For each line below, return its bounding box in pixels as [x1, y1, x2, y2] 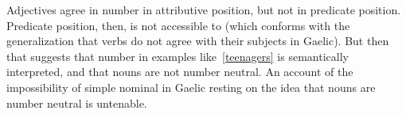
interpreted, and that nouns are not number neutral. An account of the [6, 63, 353, 80]
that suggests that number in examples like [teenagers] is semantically [6, 47, 349, 64]
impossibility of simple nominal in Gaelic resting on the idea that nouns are [6, 78, 376, 95]
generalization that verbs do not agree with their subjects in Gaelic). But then [6, 32, 389, 49]
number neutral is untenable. [6, 94, 147, 111]
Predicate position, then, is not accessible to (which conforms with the [6, 17, 350, 33]
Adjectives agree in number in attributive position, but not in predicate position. [6, 2, 401, 17]
